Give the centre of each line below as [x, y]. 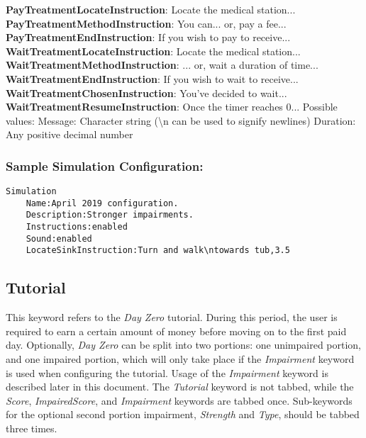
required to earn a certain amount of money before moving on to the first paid [176, 331]
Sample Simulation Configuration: [105, 165]
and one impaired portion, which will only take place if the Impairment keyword [180, 359]
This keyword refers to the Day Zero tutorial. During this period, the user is [172, 317]
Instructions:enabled [77, 227]
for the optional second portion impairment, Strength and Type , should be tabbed [183, 414]
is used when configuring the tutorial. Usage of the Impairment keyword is [167, 372]
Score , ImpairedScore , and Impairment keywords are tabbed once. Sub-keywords [179, 400]
